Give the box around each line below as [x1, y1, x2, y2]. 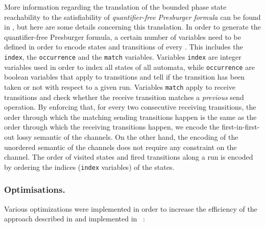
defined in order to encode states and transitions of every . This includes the [4, 41, 243, 52]
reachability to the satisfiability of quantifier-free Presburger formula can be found [4, 11, 261, 22]
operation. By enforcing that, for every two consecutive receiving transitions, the [4, 102, 256, 112]
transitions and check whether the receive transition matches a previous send [4, 91, 244, 102]
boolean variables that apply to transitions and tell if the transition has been [4, 71, 245, 82]
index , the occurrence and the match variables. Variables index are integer [4, 51, 242, 62]
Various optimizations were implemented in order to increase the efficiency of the [4, 203, 257, 214]
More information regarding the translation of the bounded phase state [4, 2, 227, 12]
